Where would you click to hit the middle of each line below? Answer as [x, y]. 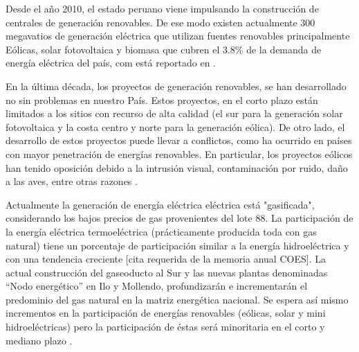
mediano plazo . [39, 340]
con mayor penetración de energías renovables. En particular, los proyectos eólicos [179, 153]
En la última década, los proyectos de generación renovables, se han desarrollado [176, 86]
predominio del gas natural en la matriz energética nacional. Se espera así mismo [177, 299]
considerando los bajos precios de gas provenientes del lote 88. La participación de [179, 218]
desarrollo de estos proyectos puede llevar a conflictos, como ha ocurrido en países [179, 140]
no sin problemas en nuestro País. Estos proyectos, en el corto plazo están [162, 99]
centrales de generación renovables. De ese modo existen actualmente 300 [160, 22]
